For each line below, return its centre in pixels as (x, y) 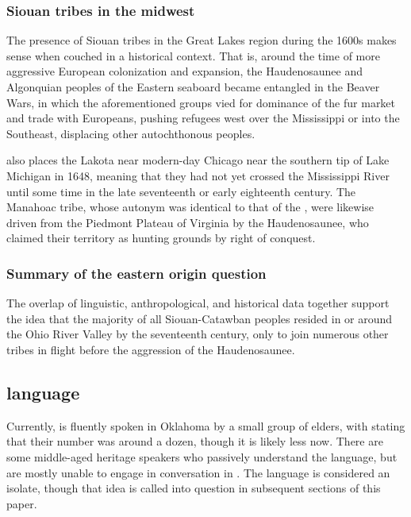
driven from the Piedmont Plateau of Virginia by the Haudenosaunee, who (188, 222)
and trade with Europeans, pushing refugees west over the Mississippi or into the (203, 118)
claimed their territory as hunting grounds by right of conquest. (161, 238)
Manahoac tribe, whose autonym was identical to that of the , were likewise (190, 207)
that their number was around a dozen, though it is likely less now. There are (195, 441)
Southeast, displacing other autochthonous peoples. (131, 133)
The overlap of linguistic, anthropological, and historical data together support (198, 303)
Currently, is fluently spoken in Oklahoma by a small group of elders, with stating (206, 425)
